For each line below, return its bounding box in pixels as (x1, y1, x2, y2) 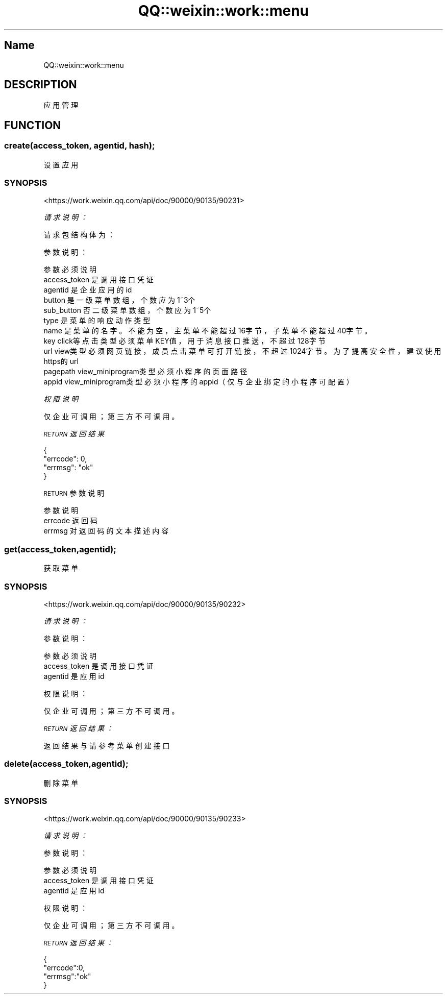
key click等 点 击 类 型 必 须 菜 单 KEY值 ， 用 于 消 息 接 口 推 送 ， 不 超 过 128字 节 (43, 336, 326, 346)
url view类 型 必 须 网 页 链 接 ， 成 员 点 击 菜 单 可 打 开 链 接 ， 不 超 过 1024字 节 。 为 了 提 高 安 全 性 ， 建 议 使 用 (43, 347, 441, 356)
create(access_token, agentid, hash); (4, 140, 155, 151)
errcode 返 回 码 (43, 516, 98, 525)
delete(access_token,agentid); (4, 759, 129, 769)
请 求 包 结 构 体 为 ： (43, 230, 115, 239)
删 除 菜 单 (43, 778, 79, 787)
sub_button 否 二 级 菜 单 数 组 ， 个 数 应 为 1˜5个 (43, 306, 211, 315)
